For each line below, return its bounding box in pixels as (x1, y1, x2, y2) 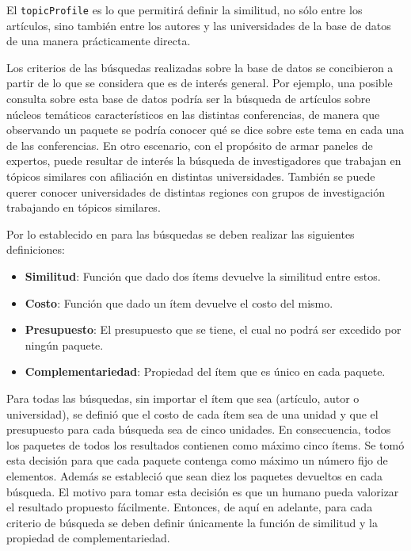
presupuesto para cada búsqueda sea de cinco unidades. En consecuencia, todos (6, 421, 391, 438)
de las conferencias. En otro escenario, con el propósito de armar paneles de (6, 136, 373, 153)
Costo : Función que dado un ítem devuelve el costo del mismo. (25, 294, 333, 311)
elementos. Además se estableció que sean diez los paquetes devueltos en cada (6, 467, 382, 484)
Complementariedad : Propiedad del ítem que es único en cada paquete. (25, 363, 386, 380)
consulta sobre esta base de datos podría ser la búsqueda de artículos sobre (6, 90, 371, 107)
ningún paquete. (25, 336, 104, 353)
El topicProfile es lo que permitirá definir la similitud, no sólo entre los (6, 2, 363, 17)
